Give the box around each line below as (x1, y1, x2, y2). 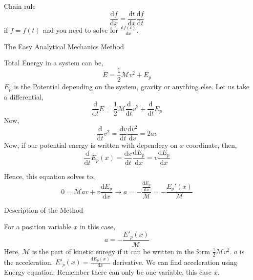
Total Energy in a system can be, (4, 58, 104, 68)
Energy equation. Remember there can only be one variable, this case (4, 266, 211, 277)
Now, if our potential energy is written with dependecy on (4, 140, 178, 150)
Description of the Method (4, 205, 84, 215)
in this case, (80, 221, 115, 231)
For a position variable (4, 221, 72, 231)
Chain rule (4, 1, 36, 11)
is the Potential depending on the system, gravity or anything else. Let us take (14, 81, 250, 92)
